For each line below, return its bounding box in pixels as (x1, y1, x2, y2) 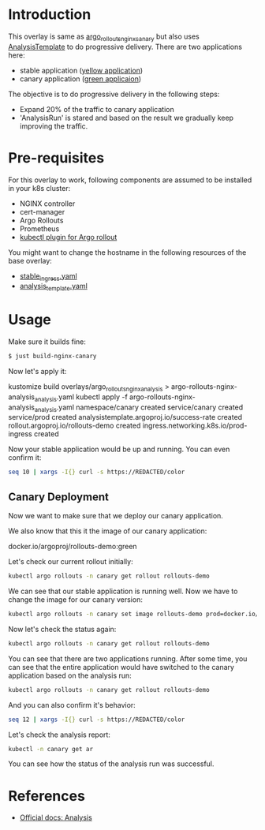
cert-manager (19, 207, 65, 216)
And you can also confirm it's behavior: (8, 700, 136, 709)
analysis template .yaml (19, 282, 88, 293)
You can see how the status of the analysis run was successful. (8, 759, 215, 768)
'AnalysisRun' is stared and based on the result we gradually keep (19, 113, 234, 122)
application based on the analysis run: (8, 671, 132, 680)
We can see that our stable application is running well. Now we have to (8, 586, 238, 596)
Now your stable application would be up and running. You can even (8, 444, 230, 454)
